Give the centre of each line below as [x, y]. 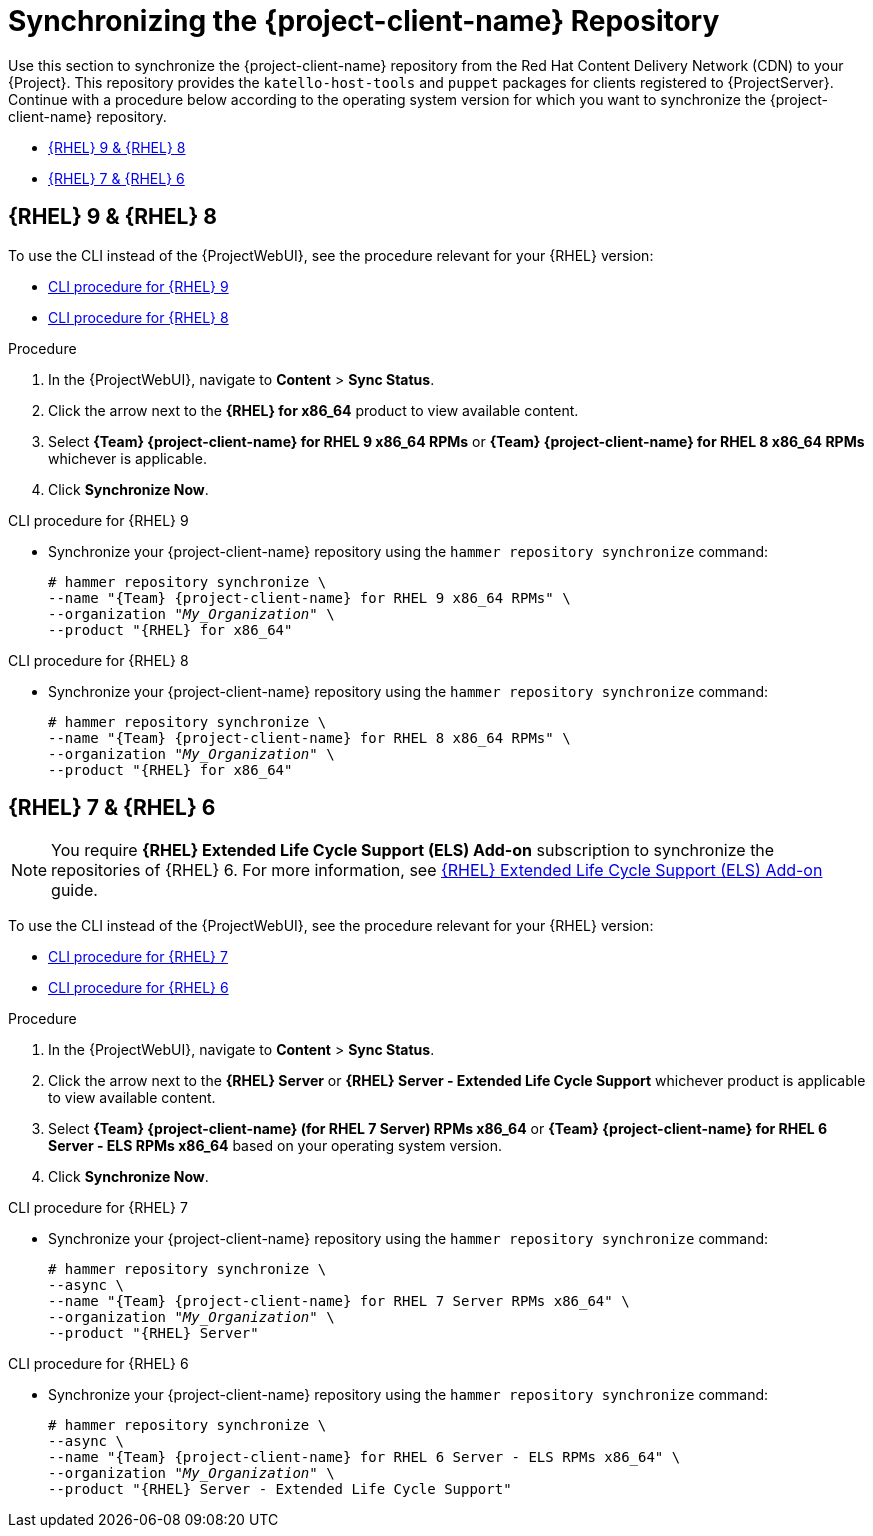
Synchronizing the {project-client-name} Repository [364, 21]
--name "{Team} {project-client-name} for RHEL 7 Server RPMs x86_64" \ [339, 1301]
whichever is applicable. [127, 458]
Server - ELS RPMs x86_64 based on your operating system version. [275, 1146]
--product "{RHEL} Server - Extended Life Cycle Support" [280, 1489]
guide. [74, 890]
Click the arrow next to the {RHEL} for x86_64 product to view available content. [313, 410]
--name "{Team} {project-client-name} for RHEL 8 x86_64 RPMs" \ [309, 737]
